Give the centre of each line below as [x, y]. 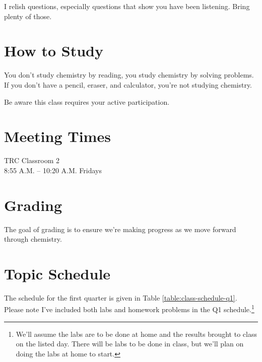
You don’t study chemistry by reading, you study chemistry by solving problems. [129, 75]
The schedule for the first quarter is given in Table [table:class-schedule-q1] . [121, 297]
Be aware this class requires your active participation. [87, 101]
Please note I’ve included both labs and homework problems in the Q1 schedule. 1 [129, 309]
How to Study [54, 51]
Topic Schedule [57, 273]
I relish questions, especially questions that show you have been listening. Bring [127, 6]
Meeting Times [57, 136]
